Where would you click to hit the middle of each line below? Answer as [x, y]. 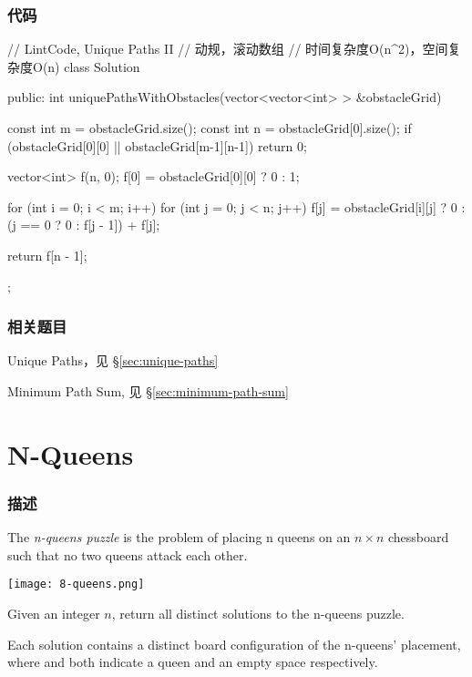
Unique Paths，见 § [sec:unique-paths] [113, 360]
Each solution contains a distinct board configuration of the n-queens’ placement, [234, 644]
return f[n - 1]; [47, 255]
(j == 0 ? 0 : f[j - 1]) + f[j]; [84, 225]
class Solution [102, 66]
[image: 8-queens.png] [76, 585]
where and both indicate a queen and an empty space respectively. [193, 662]
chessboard [419, 537]
